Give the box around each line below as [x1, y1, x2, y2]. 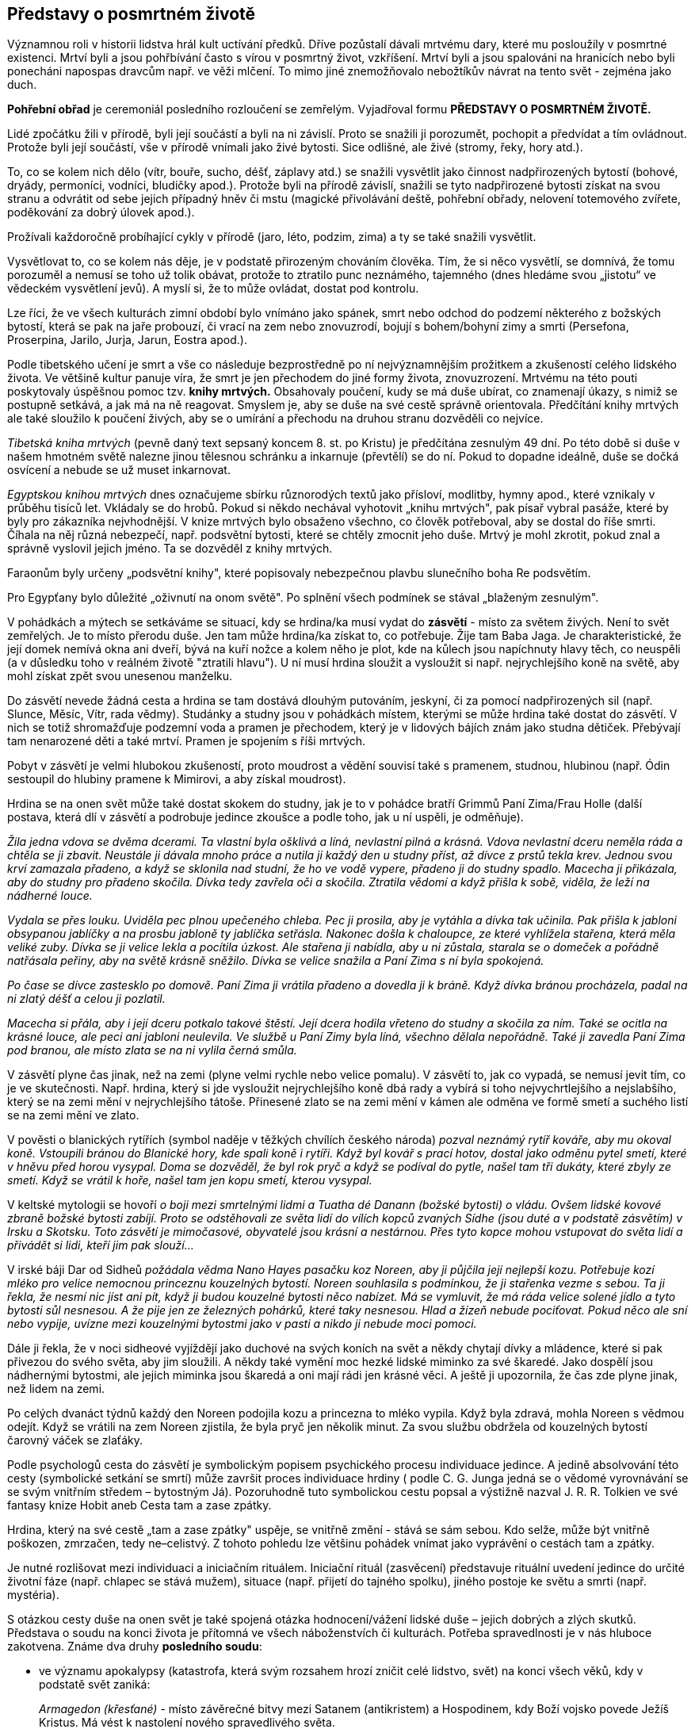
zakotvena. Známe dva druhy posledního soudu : [7, 1639, 262, 1654]
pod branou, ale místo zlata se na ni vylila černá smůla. [7, 1043, 297, 1058]
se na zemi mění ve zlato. [7, 1108, 139, 1123]
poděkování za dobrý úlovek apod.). [7, 205, 195, 220]
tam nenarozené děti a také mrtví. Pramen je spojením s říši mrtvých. [7, 734, 366, 748]
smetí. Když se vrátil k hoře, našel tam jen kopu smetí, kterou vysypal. [7, 1173, 372, 1188]
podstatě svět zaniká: [39, 1677, 151, 1692]
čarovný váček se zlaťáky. [7, 1433, 143, 1448]
